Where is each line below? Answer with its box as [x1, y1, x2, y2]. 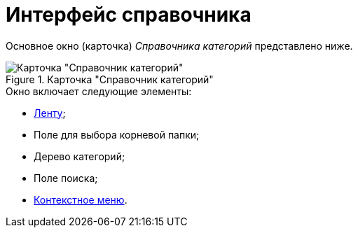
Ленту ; [34, 106, 66, 119]
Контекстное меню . [34, 193, 128, 206]
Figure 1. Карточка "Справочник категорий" [6, 73, 214, 85]
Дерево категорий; [34, 150, 125, 162]
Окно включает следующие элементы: [6, 85, 192, 97]
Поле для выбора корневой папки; [34, 128, 200, 141]
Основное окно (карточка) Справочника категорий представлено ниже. [6, 39, 353, 52]
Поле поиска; [34, 171, 98, 184]
